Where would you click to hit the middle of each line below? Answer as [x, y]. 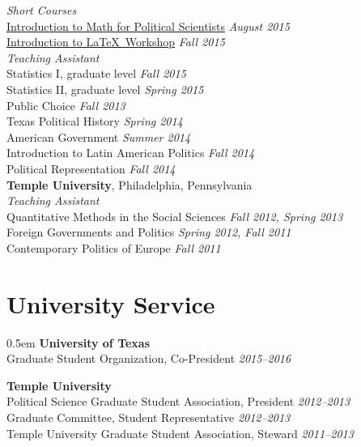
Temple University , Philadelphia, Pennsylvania [130, 184]
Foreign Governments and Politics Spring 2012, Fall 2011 [149, 232]
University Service [111, 303]
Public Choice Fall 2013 [66, 105]
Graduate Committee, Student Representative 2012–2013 [149, 417]
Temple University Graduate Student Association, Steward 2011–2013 [180, 433]
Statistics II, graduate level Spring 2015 [105, 89]
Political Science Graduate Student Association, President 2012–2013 [178, 401]
